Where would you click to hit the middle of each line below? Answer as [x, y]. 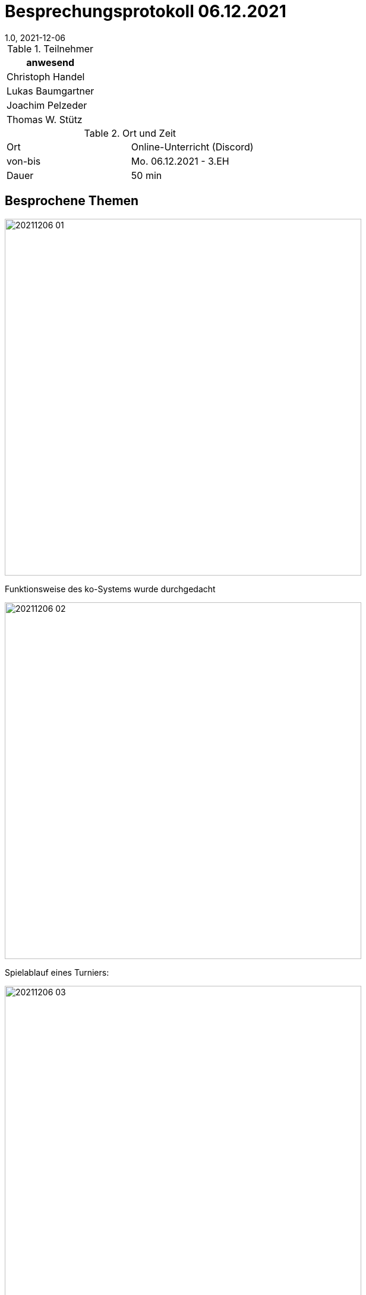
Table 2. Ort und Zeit [130, 133]
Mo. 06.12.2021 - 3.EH [180, 161]
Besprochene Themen [72, 201]
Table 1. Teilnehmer [51, 48]
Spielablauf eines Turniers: [57, 972]
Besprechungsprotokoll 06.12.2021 [146, 11]
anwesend [50, 62]
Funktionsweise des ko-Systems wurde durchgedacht [110, 589]
